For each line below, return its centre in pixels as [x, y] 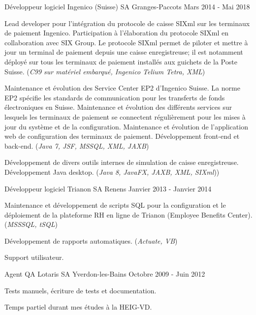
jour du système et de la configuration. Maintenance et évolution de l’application [126, 126]
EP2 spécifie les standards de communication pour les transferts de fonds [115, 97]
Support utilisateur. [34, 257]
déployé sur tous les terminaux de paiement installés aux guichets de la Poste [121, 61]
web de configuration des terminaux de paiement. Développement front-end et [122, 136]
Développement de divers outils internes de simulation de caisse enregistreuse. [122, 162]
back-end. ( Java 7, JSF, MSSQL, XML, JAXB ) [77, 145]
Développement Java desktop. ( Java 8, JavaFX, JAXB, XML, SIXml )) [112, 172]
